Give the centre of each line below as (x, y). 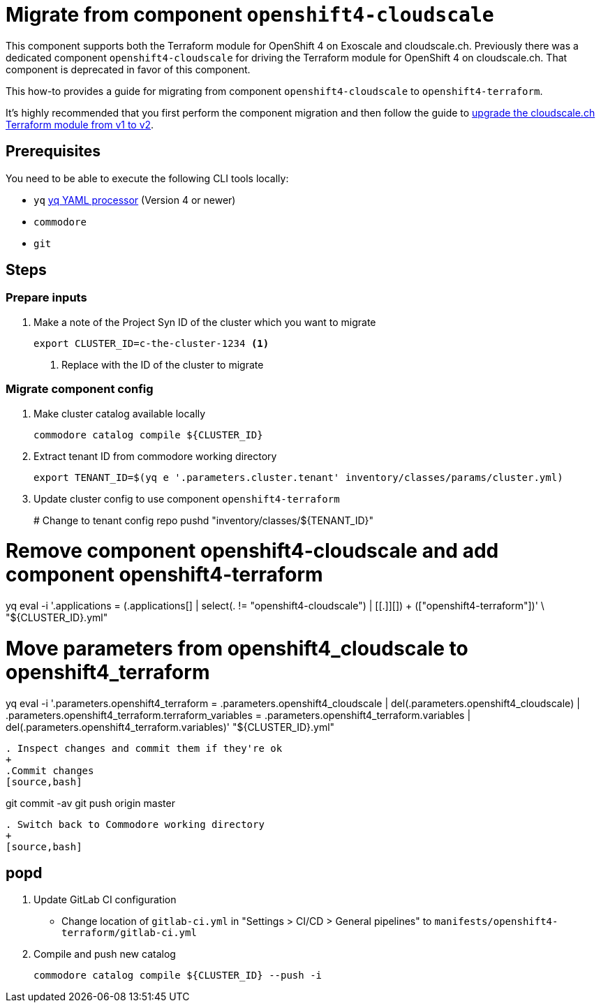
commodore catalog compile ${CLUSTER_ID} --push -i (178, 976)
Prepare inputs (46, 298)
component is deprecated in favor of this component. (128, 69)
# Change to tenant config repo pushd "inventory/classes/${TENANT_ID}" (204, 520)
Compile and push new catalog (105, 954)
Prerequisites (53, 151)
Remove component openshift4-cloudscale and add (252, 551)
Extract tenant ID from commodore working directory (155, 456)
